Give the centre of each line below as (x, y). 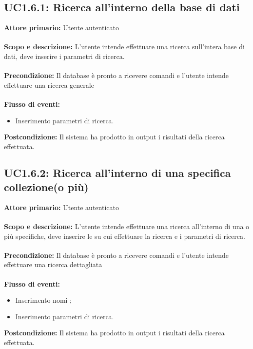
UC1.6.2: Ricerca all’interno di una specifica (117, 172)
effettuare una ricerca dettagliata (53, 264)
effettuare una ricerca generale (49, 85)
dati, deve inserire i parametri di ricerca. (64, 56)
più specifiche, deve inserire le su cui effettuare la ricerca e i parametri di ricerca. (125, 236)
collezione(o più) (46, 187)
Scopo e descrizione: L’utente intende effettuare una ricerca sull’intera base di (124, 47)
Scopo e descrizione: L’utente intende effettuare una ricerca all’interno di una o (127, 226)
